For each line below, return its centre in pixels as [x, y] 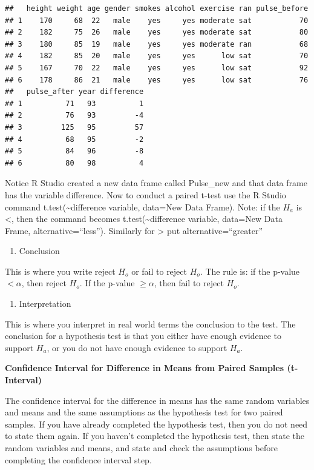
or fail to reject [159, 271]
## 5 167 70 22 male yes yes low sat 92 [157, 68]
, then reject [44, 283]
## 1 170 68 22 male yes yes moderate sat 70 [157, 20]
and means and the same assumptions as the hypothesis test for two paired [144, 412]
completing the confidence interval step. [78, 459]
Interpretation [45, 304]
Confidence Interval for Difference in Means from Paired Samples [145, 368]
